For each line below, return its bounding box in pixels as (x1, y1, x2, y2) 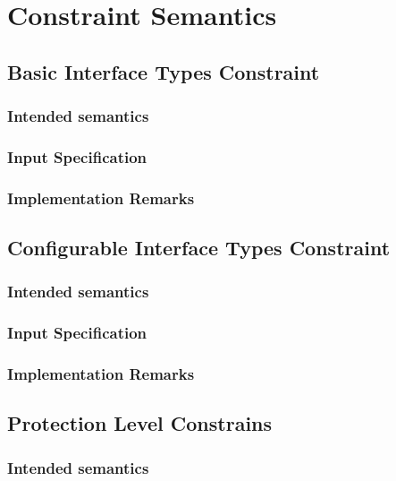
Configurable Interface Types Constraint (7, 234, 391, 262)
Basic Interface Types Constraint (7, 57, 320, 85)
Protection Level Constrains (7, 409, 273, 437)
